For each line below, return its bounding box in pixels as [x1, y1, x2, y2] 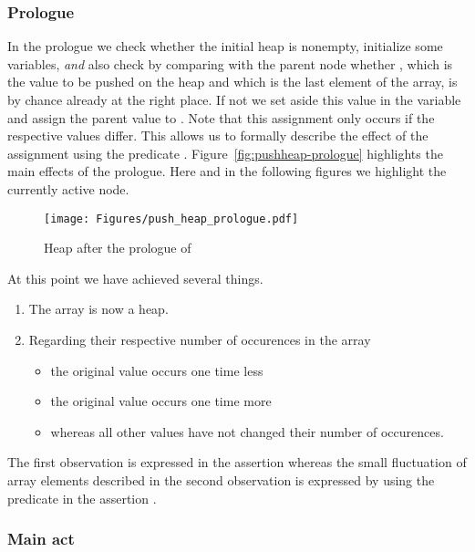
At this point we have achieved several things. [7, 268, 263, 287]
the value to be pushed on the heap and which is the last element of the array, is [7, 72, 458, 91]
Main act [7, 527, 75, 550]
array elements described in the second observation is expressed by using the [7, 470, 435, 489]
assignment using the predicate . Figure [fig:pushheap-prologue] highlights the [7, 143, 443, 162]
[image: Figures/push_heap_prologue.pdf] [44, 212, 299, 225]
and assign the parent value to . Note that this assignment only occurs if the [7, 108, 435, 127]
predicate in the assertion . [7, 488, 157, 507]
